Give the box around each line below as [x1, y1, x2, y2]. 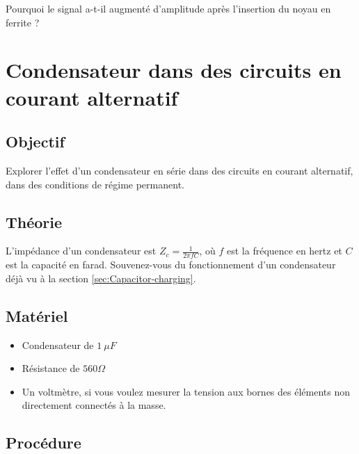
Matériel [6, 305, 68, 326]
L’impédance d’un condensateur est [6, 243, 157, 258]
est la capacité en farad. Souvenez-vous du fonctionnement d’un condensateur [6, 257, 336, 272]
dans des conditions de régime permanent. [6, 177, 184, 191]
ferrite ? [6, 15, 40, 29]
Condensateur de [22, 337, 94, 352]
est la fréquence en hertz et [227, 243, 342, 258]
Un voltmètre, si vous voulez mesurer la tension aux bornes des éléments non [22, 384, 350, 398]
